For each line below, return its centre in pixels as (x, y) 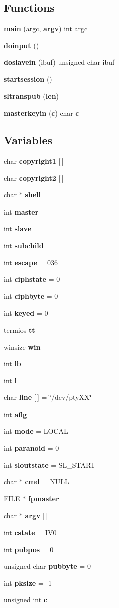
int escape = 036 (31, 262)
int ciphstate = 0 (32, 279)
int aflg (16, 414)
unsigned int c (26, 600)
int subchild (24, 245)
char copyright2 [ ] (34, 178)
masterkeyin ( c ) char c (42, 113)
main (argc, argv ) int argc (46, 28)
